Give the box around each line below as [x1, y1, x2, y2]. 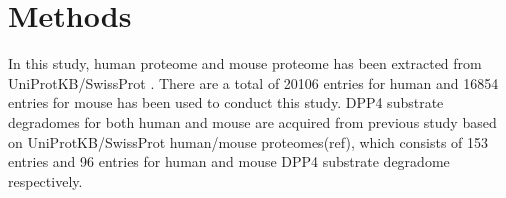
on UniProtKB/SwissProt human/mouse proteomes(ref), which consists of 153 [8, 131, 489, 152]
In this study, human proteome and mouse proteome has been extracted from [8, 53, 482, 74]
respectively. [8, 170, 83, 191]
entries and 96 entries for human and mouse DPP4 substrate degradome [8, 151, 450, 172]
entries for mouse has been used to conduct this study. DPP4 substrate [8, 92, 444, 113]
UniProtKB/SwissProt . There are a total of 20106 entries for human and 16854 [8, 72, 499, 93]
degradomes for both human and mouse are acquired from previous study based [8, 111, 497, 132]
